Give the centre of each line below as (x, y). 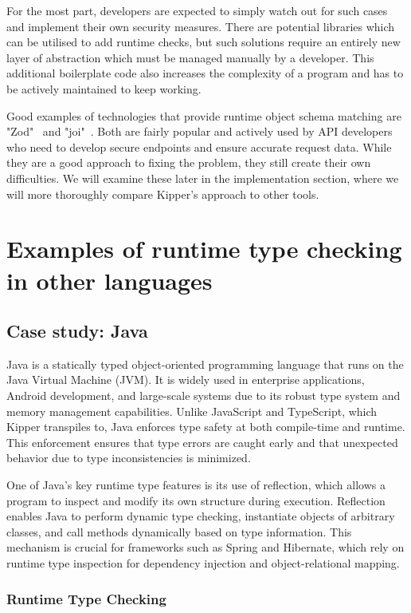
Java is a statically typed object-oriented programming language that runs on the (205, 364)
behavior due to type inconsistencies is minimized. (129, 458)
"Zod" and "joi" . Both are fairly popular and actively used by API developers (200, 131)
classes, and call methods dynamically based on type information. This (179, 531)
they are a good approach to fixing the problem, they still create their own (189, 162)
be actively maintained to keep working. (104, 88)
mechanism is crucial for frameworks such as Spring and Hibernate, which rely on (205, 547)
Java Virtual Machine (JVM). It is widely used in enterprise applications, (186, 380)
